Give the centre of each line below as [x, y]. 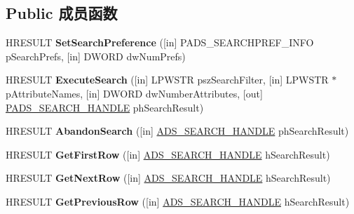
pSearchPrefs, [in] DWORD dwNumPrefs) [96, 56]
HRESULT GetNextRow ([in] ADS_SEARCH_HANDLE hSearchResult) [168, 178]
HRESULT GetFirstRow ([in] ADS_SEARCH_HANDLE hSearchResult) [168, 154]
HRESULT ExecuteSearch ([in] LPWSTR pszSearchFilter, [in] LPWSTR [167, 80]
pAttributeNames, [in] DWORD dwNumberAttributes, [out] [134, 93]
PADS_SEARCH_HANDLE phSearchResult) [105, 107]
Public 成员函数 [62, 13]
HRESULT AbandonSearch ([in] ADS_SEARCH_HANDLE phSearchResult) [177, 131]
